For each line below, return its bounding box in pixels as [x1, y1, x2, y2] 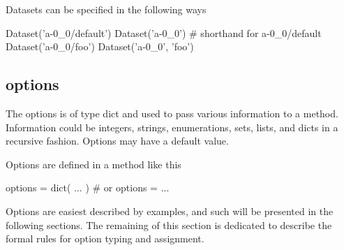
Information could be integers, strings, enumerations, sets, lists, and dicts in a [6, 119, 338, 134]
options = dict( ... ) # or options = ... [6, 180, 170, 195]
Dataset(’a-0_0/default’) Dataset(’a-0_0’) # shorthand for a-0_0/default [6, 25, 322, 40]
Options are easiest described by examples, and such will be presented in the [6, 203, 334, 218]
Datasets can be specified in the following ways [6, 2, 207, 16]
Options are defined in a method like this [6, 156, 181, 171]
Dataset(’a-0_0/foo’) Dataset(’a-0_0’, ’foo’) [6, 39, 194, 54]
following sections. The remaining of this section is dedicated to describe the [6, 217, 332, 232]
